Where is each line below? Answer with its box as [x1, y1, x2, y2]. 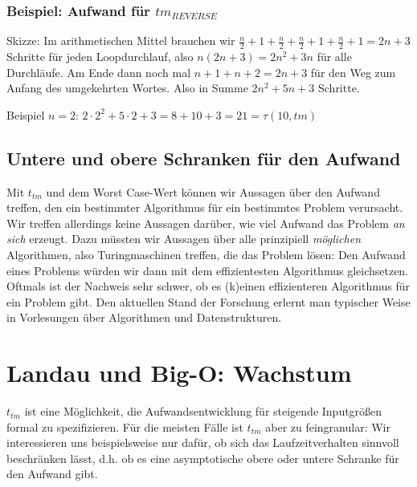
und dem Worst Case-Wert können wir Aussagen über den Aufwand [46, 183, 380, 200]
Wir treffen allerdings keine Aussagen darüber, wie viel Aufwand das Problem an [6, 214, 405, 231]
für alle [317, 48, 352, 65]
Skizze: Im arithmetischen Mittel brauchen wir [6, 32, 235, 49]
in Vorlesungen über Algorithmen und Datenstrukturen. [6, 309, 282, 326]
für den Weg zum [310, 63, 396, 80]
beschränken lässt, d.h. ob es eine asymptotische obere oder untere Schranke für [6, 449, 399, 466]
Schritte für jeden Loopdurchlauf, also [6, 48, 194, 65]
